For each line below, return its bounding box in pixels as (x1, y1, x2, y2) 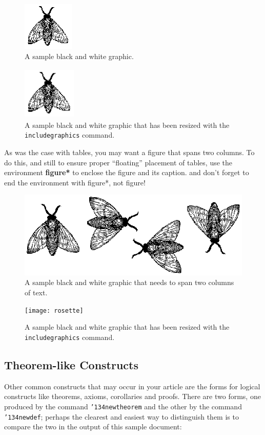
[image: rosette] (25, 307, 84, 314)
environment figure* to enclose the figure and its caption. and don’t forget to (4, 167, 249, 178)
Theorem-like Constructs (4, 356, 139, 372)
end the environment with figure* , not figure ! (4, 177, 146, 187)
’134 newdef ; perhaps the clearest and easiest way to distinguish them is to (4, 411, 239, 422)
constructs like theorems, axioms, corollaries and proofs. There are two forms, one (4, 391, 261, 402)
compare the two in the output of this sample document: (4, 421, 182, 432)
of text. (25, 287, 48, 297)
